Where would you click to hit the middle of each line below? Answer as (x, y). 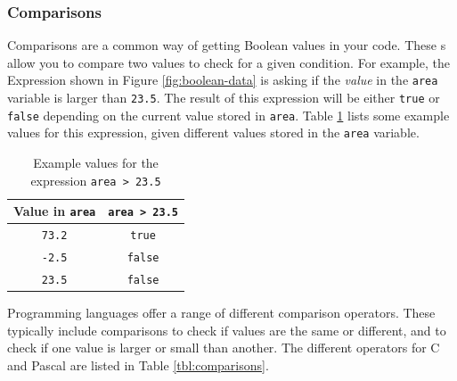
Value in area (55, 211)
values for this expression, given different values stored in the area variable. (213, 133)
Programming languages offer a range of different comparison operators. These (221, 313)
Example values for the (96, 163)
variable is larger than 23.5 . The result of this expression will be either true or (224, 98)
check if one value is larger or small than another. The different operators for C (224, 348)
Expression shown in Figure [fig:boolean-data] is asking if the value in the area (223, 80)
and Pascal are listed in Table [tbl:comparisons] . (138, 364)
